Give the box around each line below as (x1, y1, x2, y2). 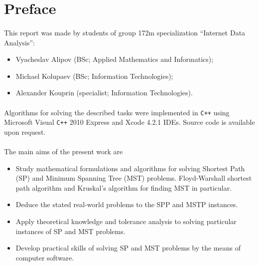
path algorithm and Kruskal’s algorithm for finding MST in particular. (15, 182, 232, 193)
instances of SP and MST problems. (15, 226, 126, 236)
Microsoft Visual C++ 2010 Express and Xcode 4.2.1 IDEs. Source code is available (4, 117, 255, 127)
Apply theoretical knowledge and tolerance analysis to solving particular (15, 216, 237, 226)
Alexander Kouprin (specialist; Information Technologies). (15, 87, 193, 98)
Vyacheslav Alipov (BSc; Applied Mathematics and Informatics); (15, 54, 214, 64)
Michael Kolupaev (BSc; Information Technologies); (15, 70, 173, 81)
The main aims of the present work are (4, 146, 123, 157)
